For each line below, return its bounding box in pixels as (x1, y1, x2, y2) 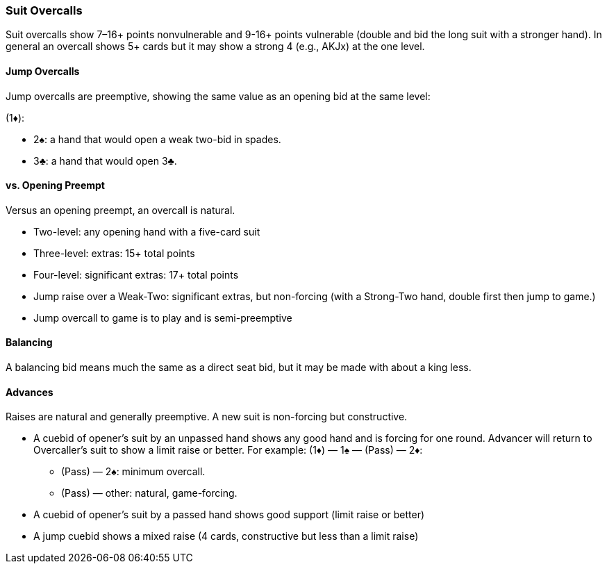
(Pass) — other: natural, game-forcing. (61, 487, 238, 500)
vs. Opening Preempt (6, 179, 105, 192)
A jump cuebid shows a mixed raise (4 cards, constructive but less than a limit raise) (33, 530, 419, 543)
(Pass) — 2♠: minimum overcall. (61, 465, 206, 478)
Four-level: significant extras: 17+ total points (33, 268, 239, 281)
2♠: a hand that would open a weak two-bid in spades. (33, 133, 281, 145)
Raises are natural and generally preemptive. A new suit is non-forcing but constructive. (6, 411, 408, 423)
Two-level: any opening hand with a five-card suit (33, 225, 260, 238)
